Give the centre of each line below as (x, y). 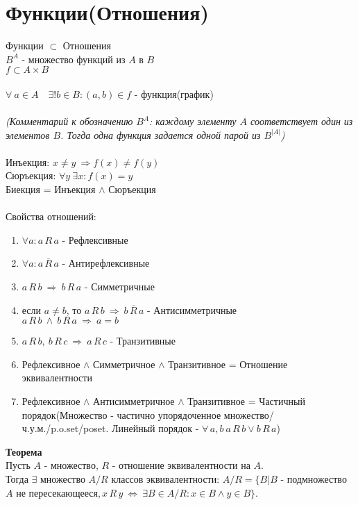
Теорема (24, 451)
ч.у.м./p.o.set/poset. (65, 428)
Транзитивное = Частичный (246, 401)
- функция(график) (174, 93)
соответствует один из (302, 121)
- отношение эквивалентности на (181, 465)
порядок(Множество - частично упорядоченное (121, 414)
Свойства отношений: (51, 216)
